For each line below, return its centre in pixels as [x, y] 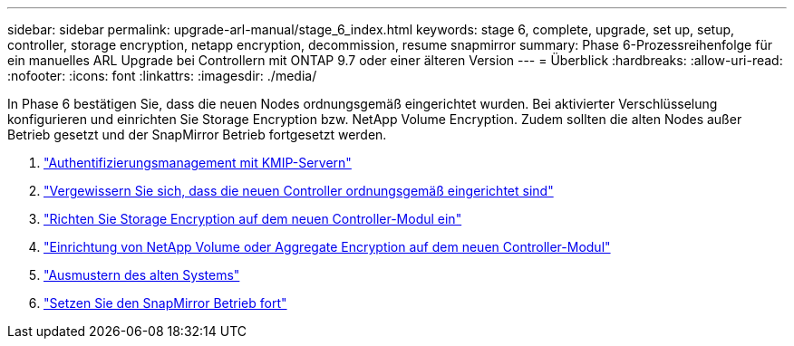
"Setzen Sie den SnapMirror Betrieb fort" [165, 303]
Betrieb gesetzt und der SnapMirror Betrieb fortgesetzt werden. [197, 135]
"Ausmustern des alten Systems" [142, 275]
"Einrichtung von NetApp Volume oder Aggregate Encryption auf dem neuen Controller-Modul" [327, 247]
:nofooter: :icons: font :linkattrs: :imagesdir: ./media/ [162, 76]
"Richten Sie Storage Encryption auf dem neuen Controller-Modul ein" [253, 219]
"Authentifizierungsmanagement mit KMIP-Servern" [198, 163]
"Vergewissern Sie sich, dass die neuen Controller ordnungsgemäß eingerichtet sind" [299, 191]
